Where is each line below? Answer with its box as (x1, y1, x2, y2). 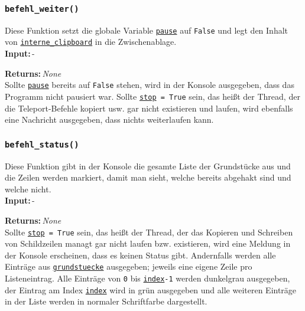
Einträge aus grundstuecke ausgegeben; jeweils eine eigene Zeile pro (5, 260, 252, 273)
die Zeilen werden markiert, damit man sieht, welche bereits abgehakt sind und (5, 171, 291, 184)
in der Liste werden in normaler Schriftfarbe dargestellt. (5, 295, 207, 307)
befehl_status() (5, 139, 79, 149)
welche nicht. (5, 182, 51, 195)
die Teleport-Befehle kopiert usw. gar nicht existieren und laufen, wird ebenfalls (5, 102, 293, 114)
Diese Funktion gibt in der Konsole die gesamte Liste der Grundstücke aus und (5, 159, 291, 172)
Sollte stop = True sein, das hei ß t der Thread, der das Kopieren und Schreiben (5, 225, 293, 238)
